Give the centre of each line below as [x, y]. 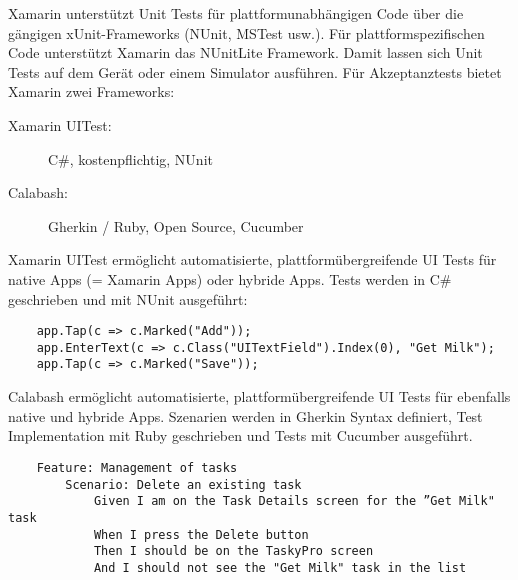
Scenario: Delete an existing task [183, 484]
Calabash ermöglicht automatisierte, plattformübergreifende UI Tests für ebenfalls [259, 396]
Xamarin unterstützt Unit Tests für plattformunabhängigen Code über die [236, 13]
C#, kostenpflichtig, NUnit [130, 158]
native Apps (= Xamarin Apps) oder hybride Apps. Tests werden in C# [230, 278]
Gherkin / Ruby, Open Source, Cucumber [176, 225]
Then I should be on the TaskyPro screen [233, 551]
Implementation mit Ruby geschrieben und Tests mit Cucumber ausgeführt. [240, 435]
